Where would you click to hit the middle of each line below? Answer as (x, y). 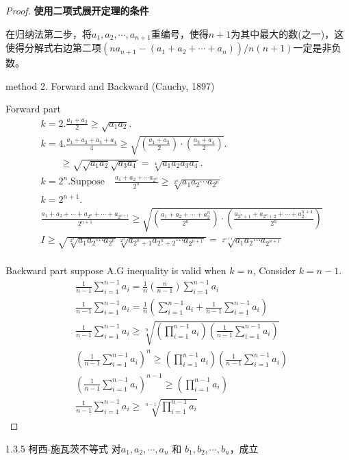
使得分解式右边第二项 (53, 48)
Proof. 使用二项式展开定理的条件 (77, 10)
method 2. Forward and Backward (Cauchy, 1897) (110, 85)
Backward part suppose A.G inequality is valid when (116, 270)
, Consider (274, 270)
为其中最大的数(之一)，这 (287, 33)
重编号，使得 (180, 33)
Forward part (33, 109)
